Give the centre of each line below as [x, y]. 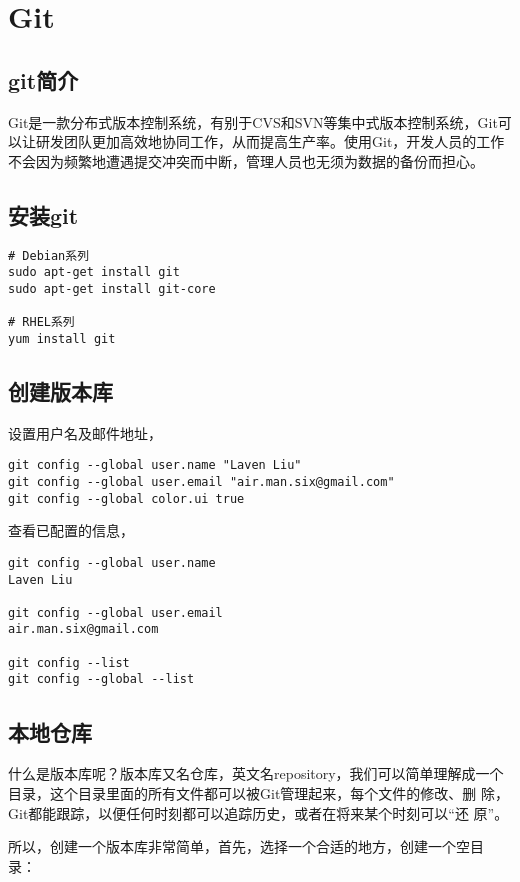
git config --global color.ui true [126, 498]
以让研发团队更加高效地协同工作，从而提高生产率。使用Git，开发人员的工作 [256, 141]
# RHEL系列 [41, 322]
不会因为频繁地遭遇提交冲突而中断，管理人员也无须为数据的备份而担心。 [246, 160]
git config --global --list [101, 679]
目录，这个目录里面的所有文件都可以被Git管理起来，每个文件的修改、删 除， [258, 792]
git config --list [69, 662]
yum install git [62, 338]
